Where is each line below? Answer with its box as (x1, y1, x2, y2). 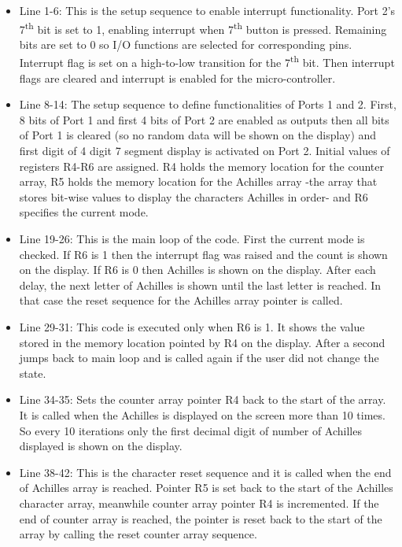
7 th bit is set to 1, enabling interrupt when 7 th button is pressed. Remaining (19, 18, 387, 37)
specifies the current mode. (19, 204, 149, 220)
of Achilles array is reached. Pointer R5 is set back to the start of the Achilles (19, 479, 393, 496)
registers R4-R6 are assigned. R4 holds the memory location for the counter (19, 157, 384, 174)
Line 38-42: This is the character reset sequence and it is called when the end (19, 464, 392, 480)
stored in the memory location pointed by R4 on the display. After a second (19, 334, 385, 350)
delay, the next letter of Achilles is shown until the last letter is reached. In (19, 276, 382, 293)
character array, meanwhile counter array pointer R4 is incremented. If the (19, 494, 379, 511)
